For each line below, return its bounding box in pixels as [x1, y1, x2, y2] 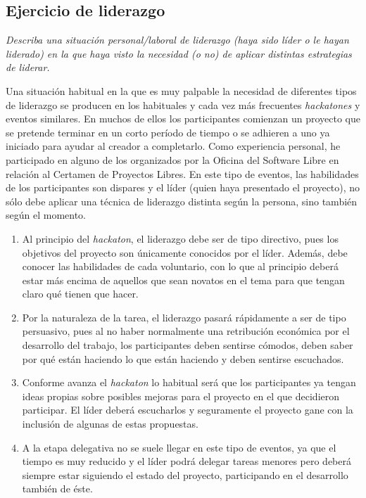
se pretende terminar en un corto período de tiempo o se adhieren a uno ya [6, 124, 330, 139]
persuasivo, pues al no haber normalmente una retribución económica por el [22, 324, 350, 338]
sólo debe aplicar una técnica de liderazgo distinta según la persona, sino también [6, 193, 358, 208]
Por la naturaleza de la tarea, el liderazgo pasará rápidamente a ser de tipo [22, 309, 346, 324]
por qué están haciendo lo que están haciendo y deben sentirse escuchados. [22, 351, 344, 366]
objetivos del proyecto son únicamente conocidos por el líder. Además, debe [22, 245, 348, 260]
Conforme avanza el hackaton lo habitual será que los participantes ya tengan [22, 375, 356, 390]
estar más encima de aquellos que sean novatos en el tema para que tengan [22, 272, 345, 287]
